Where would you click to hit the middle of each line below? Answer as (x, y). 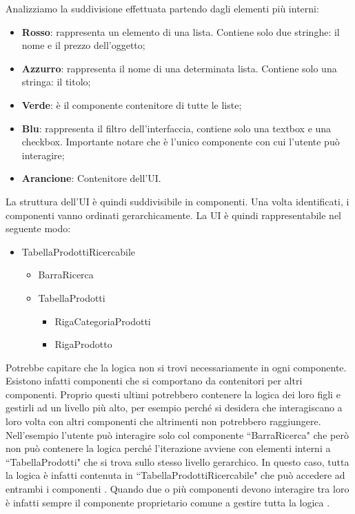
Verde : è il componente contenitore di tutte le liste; (132, 104)
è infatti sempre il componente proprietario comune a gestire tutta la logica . (168, 502)
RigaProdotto (83, 344)
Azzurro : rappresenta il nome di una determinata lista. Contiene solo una (179, 68)
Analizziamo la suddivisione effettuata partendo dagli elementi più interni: (162, 8)
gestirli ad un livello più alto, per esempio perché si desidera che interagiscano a (174, 408)
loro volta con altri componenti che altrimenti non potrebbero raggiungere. (163, 421)
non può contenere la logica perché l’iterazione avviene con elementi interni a (168, 448)
